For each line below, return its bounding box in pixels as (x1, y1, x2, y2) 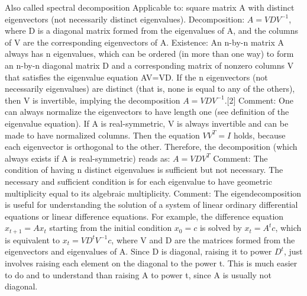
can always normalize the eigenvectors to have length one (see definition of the (5, 105, 289, 118)
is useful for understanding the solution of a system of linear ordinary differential (5, 198, 298, 211)
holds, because (233, 128, 286, 141)
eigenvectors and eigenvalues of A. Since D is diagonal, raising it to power (5, 245, 272, 258)
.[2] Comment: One (224, 94, 293, 106)
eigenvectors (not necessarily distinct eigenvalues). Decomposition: (5, 12, 245, 25)
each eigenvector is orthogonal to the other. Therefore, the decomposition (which (5, 140, 298, 153)
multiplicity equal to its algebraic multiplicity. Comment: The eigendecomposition (5, 186, 302, 199)
